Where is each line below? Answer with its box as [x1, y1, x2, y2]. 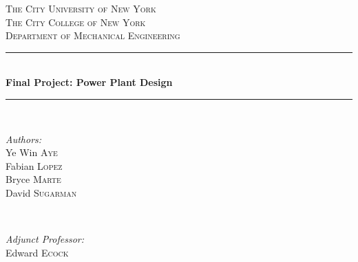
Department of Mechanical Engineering [6, 28, 180, 43]
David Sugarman [6, 185, 77, 199]
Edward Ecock [6, 245, 69, 259]
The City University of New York [6, 1, 156, 15]
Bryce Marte [6, 172, 61, 186]
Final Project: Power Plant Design [6, 75, 173, 89]
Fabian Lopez [6, 158, 63, 173]
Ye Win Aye [6, 145, 58, 160]
